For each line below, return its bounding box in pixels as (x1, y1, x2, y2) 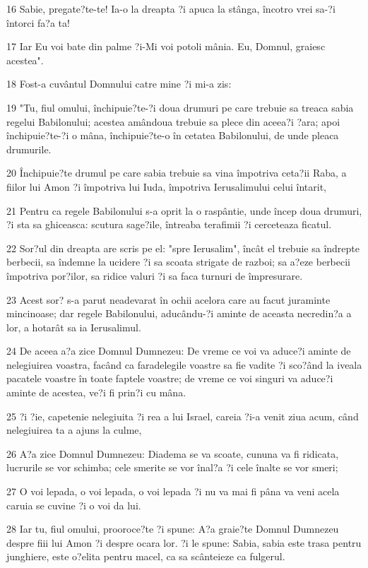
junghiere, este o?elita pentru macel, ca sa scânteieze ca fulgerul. (6, 549, 285, 564)
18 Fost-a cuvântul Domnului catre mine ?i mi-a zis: (6, 76, 232, 91)
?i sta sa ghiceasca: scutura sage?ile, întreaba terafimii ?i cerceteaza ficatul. (6, 217, 332, 232)
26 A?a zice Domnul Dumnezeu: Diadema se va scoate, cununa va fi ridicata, (6, 446, 339, 461)
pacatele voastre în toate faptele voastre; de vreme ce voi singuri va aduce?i (6, 371, 333, 386)
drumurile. (6, 141, 52, 156)
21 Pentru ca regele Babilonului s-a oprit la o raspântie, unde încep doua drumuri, (6, 203, 362, 218)
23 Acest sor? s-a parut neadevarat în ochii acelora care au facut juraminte (6, 292, 331, 307)
